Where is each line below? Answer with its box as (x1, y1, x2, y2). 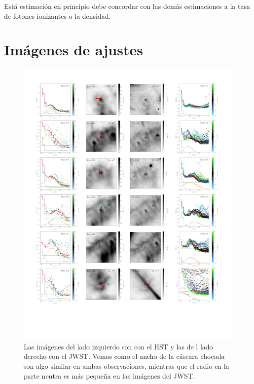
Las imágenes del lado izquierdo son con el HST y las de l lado (24, 341, 213, 351)
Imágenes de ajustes (4, 39, 143, 60)
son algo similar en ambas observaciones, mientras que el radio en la (24, 360, 229, 371)
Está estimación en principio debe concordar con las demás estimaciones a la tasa (4, 1, 250, 11)
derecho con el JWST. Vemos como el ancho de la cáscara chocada (24, 351, 225, 361)
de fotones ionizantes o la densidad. (4, 10, 111, 21)
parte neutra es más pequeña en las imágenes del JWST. (24, 370, 195, 381)
